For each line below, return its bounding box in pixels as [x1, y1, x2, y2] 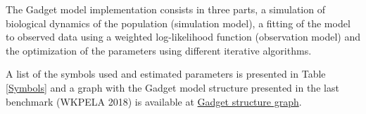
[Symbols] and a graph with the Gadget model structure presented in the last [6, 80, 339, 94]
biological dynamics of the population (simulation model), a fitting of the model [6, 15, 351, 30]
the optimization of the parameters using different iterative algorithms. [6, 43, 312, 57]
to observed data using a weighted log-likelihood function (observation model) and [6, 29, 360, 44]
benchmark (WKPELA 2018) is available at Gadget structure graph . [6, 94, 302, 108]
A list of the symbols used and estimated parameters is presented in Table [6, 66, 326, 81]
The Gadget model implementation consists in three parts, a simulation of [6, 2, 325, 16]
